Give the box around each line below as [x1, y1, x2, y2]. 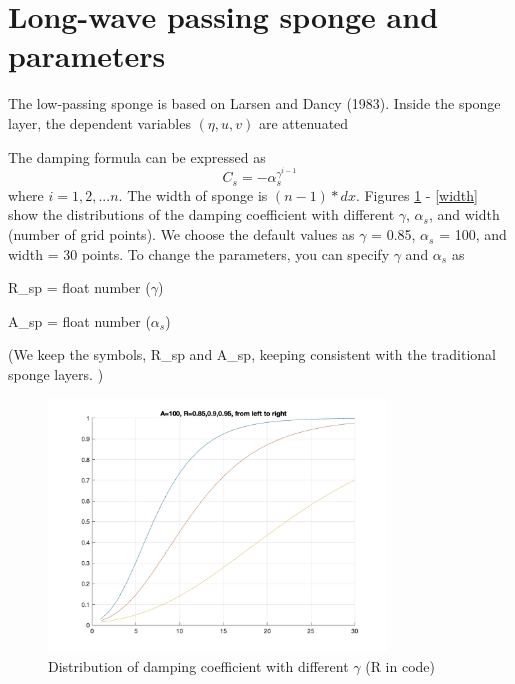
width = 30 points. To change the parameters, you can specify [8, 243, 390, 264]
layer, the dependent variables [8, 112, 191, 133]
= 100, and [439, 224, 507, 245]
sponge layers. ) [8, 364, 104, 385]
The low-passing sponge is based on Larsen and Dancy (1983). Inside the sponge [8, 93, 501, 114]
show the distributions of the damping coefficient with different [8, 204, 395, 225]
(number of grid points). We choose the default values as [8, 224, 355, 245]
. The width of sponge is [118, 184, 268, 205]
